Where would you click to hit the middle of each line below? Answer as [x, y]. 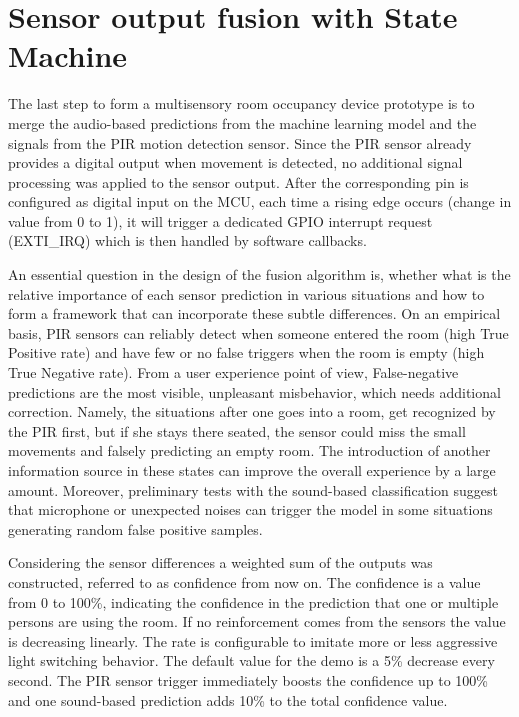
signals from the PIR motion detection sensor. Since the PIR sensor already [240, 142]
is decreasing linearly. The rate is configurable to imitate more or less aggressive [253, 640]
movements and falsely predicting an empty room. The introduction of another [249, 450]
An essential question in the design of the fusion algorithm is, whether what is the [259, 274]
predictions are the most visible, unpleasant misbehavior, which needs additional [254, 391]
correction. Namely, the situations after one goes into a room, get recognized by [252, 411]
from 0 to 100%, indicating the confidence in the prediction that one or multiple [253, 601]
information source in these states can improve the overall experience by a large [252, 470]
